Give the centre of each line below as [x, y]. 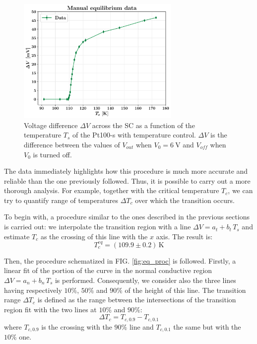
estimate [17, 236]
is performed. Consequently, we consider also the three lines [145, 280]
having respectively [33, 290]
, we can [240, 190]
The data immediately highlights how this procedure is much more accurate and [126, 171]
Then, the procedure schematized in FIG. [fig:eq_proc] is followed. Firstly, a [120, 260]
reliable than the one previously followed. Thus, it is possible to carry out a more [127, 180]
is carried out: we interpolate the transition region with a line [97, 227]
